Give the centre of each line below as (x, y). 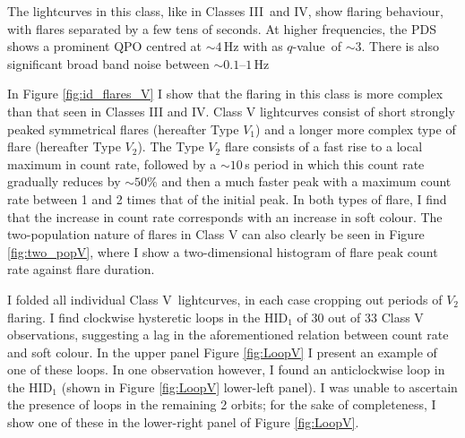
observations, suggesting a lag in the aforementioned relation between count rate (228, 335)
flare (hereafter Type (64, 146)
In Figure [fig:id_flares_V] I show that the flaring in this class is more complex (225, 94)
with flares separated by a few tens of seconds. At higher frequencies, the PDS (222, 28)
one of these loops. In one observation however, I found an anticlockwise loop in (226, 369)
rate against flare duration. (81, 269)
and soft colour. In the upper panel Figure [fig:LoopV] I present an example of (222, 352)
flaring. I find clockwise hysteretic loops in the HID (148, 317)
